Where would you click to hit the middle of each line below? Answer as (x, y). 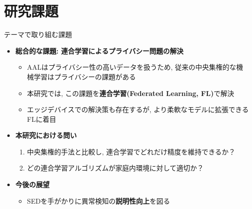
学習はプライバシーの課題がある (85, 76)
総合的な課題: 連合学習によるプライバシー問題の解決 (99, 50)
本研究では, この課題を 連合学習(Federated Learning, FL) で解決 (131, 93)
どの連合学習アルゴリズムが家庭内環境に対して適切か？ (115, 168)
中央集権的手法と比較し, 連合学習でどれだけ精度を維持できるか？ (131, 151)
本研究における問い (46, 135)
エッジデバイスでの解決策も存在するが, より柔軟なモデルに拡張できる (138, 109)
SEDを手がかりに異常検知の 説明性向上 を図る (99, 200)
